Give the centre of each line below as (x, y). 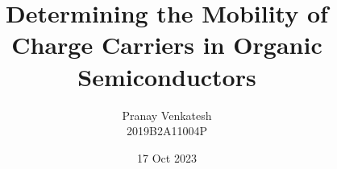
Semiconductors (167, 76)
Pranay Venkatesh (167, 115)
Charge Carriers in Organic (167, 45)
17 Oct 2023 (167, 157)
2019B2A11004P (167, 131)
